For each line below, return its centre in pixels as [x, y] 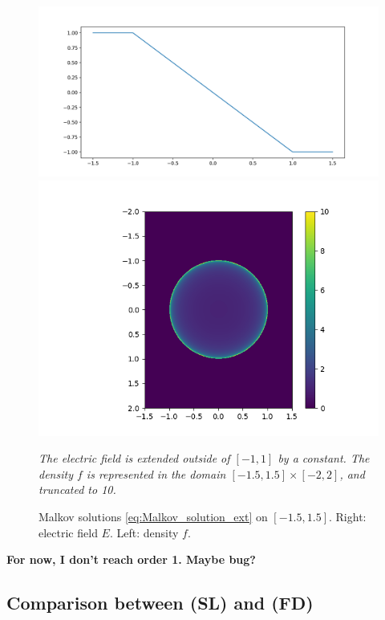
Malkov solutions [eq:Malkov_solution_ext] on [153, 516]
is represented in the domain [156, 473]
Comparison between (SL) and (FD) [160, 603]
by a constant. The [324, 458]
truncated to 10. [77, 489]
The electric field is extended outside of [134, 458]
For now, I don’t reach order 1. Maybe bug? [131, 559]
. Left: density [144, 532]
